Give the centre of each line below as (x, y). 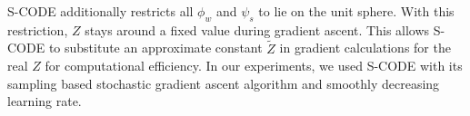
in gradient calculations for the (365, 48)
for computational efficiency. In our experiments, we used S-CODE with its (254, 66)
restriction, (38, 29)
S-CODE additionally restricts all (100, 11)
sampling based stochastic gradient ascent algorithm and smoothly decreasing (224, 83)
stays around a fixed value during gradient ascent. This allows (257, 29)
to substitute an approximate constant (155, 48)
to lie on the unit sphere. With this (356, 11)
